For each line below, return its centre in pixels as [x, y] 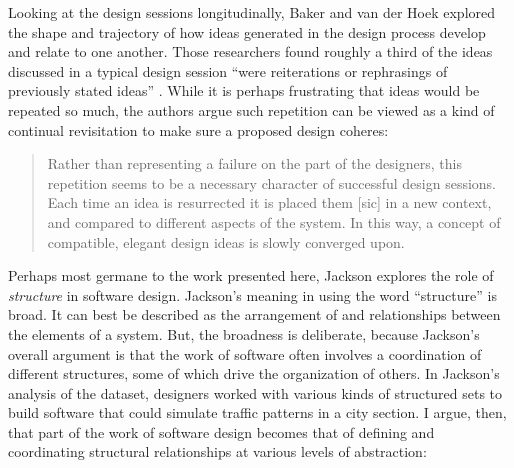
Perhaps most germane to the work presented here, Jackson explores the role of [251, 275]
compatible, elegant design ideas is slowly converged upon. [226, 241]
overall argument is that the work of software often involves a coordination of [245, 353]
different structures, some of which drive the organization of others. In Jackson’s [254, 373]
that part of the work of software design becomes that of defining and [221, 431]
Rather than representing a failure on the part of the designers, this [254, 163]
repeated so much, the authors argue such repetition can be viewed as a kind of [251, 109]
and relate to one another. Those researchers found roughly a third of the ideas [250, 51]
